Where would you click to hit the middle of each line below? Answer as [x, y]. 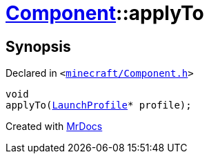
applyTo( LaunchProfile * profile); [99, 105]
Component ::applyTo [105, 13]
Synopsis [38, 46]
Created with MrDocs [54, 127]
